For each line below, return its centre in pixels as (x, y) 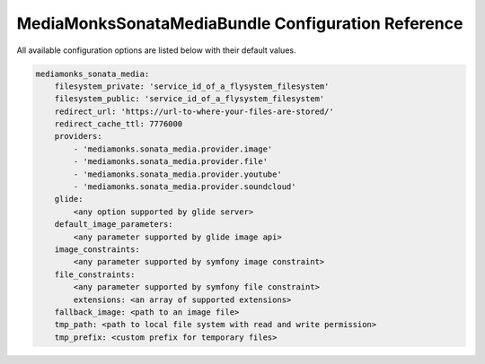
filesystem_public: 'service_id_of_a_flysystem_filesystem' (190, 99)
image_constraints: (97, 250)
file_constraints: (95, 274)
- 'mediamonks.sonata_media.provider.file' (171, 162)
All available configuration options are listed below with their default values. (156, 50)
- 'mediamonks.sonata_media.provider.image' (173, 149)
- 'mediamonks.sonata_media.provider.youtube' (177, 174)
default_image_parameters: (114, 225)
